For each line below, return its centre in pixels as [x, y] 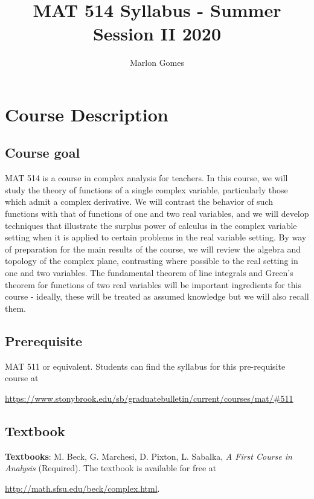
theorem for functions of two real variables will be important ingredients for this [153, 284]
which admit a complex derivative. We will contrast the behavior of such [139, 201]
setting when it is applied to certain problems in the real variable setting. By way [156, 237]
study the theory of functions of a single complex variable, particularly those [146, 189]
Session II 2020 [157, 34]
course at [22, 378]
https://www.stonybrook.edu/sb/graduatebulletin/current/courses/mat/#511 [149, 398]
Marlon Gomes [157, 63]
